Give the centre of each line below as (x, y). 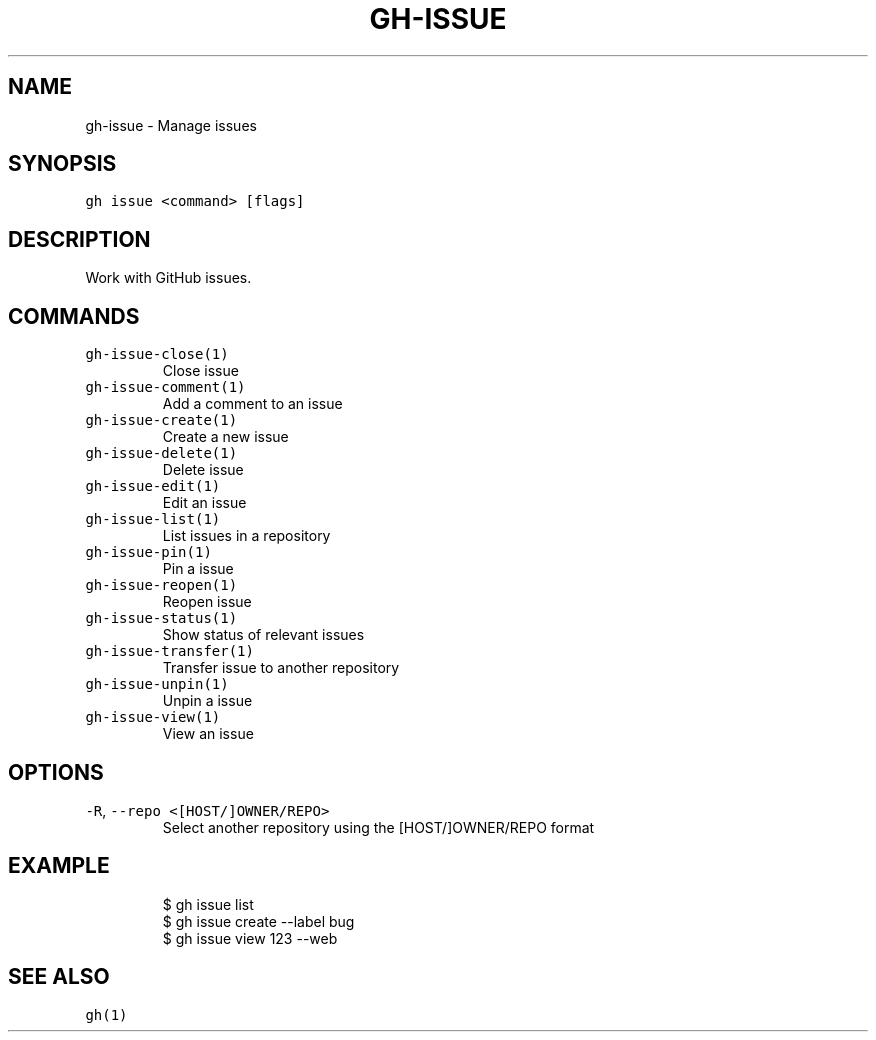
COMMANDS (74, 316)
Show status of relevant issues (263, 635)
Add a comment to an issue (252, 404)
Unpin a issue (207, 701)
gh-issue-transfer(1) (169, 651)
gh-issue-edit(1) (153, 486)
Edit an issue (204, 503)
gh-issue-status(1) (161, 618)
